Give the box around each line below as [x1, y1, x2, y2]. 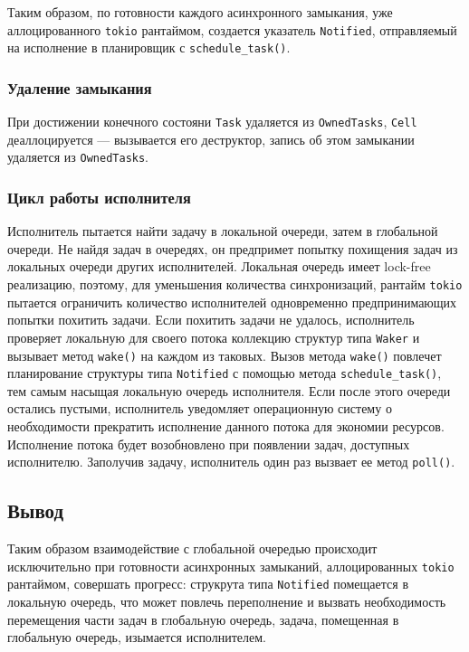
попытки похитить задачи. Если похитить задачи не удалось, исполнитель [7, 310, 415, 329]
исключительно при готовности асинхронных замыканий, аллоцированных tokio [7, 556, 455, 575]
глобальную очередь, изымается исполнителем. [7, 628, 266, 647]
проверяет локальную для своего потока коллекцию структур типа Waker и [7, 327, 420, 346]
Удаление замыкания [7, 76, 152, 99]
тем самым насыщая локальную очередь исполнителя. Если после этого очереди [7, 381, 451, 400]
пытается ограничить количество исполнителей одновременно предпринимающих [7, 292, 457, 311]
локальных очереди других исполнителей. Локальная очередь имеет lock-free [7, 257, 431, 276]
